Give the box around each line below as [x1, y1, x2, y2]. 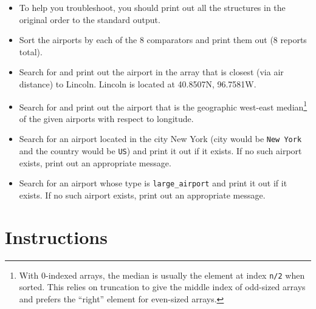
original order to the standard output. [19, 13, 160, 25]
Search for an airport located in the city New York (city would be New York [19, 132, 302, 145]
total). [19, 45, 43, 58]
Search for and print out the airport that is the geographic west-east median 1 [19, 98, 307, 113]
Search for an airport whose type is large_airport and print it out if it [19, 177, 287, 189]
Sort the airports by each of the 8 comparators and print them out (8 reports [19, 33, 307, 46]
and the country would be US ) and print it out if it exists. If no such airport [19, 144, 302, 157]
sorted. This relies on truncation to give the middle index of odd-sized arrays [19, 280, 306, 293]
